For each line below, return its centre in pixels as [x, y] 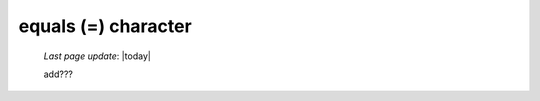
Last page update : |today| [97, 56]
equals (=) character [105, 26]
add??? [58, 74]
